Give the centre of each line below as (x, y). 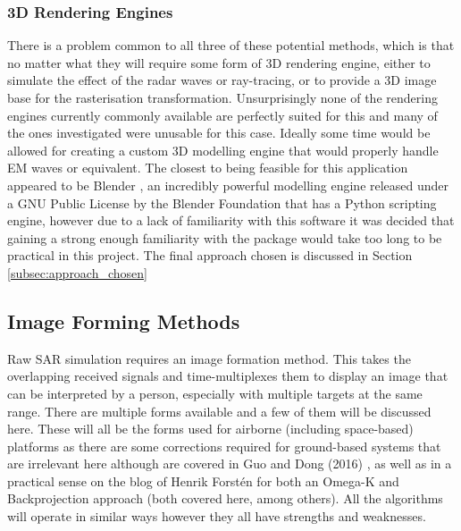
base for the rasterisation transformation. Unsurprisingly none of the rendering (222, 97)
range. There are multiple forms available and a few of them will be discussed (219, 411)
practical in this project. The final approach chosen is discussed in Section (210, 255)
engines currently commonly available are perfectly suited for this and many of (222, 115)
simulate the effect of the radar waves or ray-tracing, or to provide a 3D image (222, 80)
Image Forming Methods (124, 320)
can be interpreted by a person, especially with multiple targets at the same (215, 393)
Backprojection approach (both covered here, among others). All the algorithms (225, 498)
